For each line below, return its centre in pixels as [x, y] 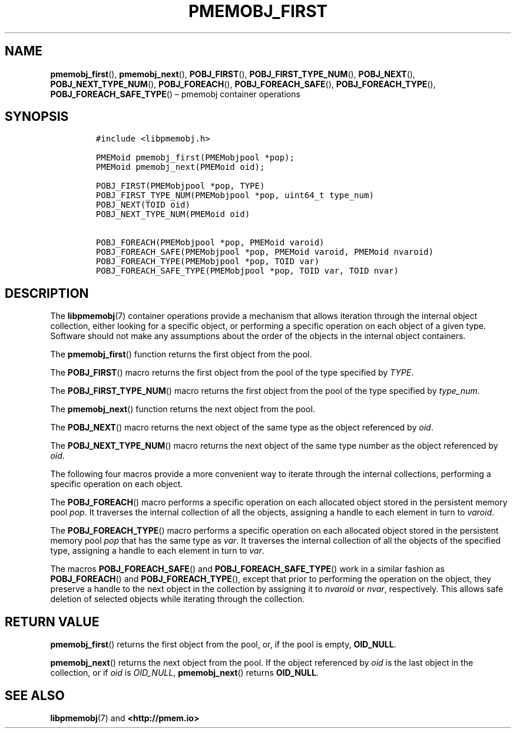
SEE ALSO [35, 695]
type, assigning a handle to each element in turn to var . [157, 551]
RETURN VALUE [52, 622]
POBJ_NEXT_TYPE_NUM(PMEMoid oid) [173, 214]
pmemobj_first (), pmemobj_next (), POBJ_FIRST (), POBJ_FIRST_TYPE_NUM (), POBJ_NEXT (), [233, 74]
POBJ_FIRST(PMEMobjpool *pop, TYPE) [180, 186]
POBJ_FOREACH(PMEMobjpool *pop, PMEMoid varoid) [210, 243]
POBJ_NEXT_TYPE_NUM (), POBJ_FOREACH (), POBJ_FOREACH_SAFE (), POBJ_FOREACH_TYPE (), [243, 84]
